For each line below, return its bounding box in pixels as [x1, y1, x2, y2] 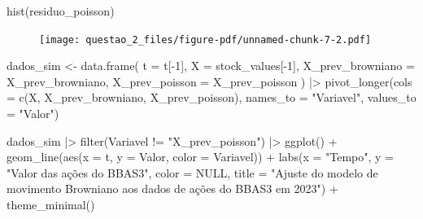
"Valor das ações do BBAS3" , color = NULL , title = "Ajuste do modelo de [7, 164, 378, 181]
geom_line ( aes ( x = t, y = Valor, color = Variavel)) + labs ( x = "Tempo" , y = [7, 148, 395, 165]
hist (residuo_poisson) [7, 2, 115, 19]
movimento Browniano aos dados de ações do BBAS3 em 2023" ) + [7, 180, 338, 197]
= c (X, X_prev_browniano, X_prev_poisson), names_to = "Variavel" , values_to [7, 89, 416, 106]
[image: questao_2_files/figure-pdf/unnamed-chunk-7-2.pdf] [39, 33, 372, 46]
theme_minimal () [7, 196, 95, 212]
